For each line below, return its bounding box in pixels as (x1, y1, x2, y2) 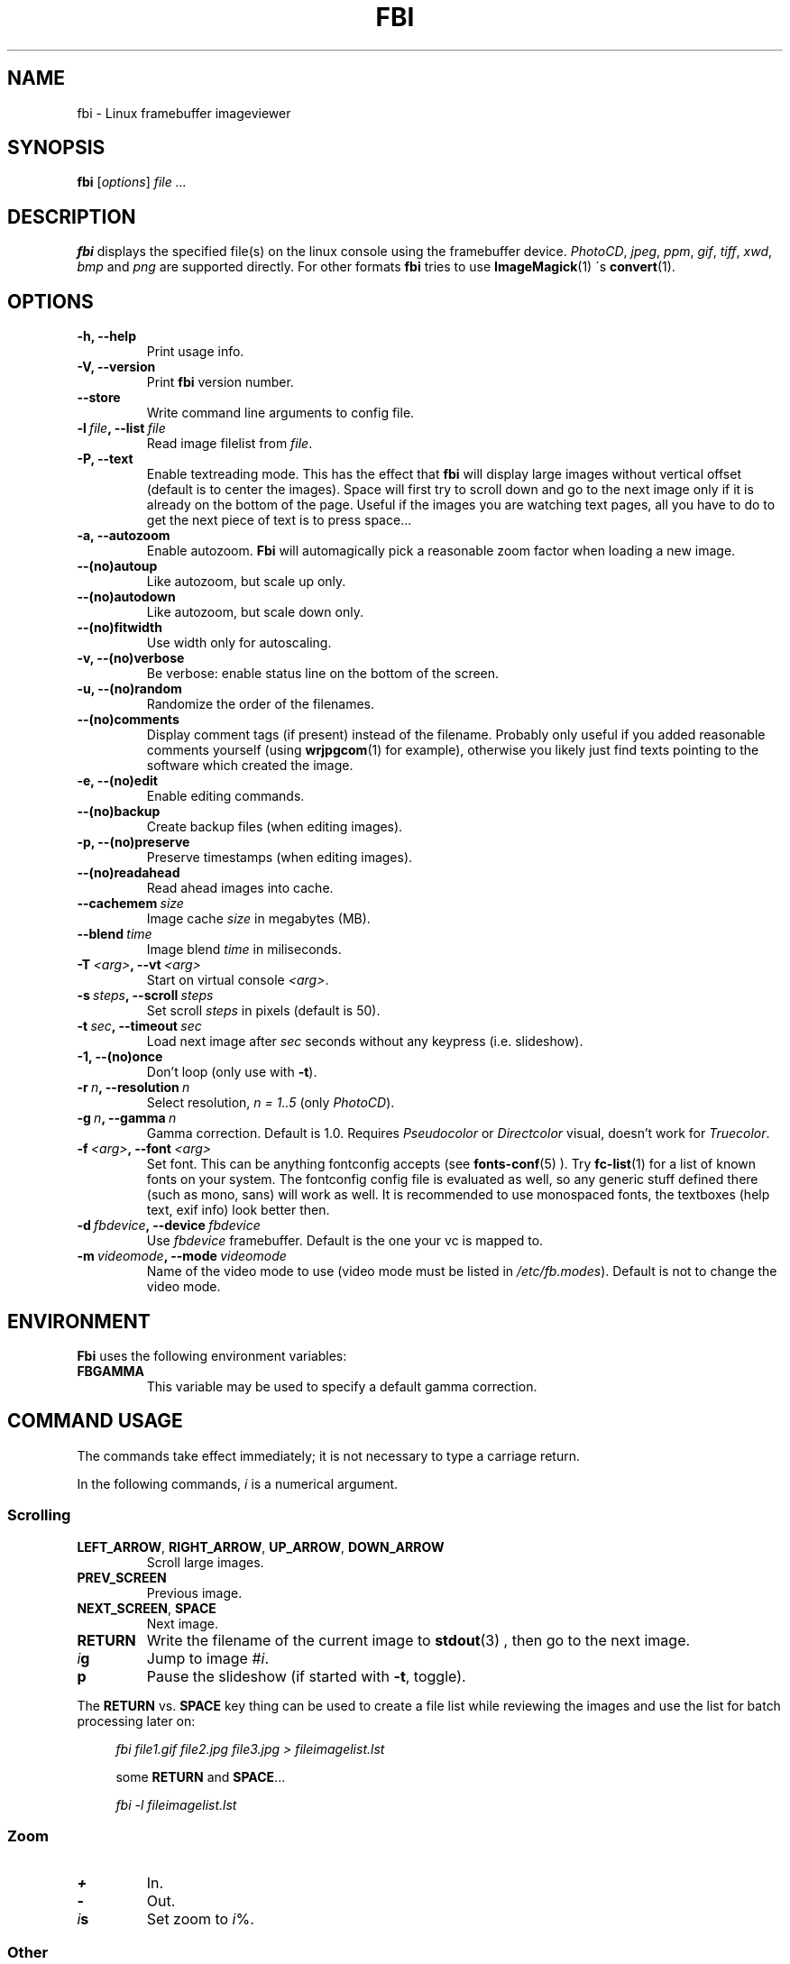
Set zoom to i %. (146, 1910, 254, 1929)
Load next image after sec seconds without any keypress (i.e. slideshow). (146, 1033, 583, 1050)
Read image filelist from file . (146, 436, 313, 452)
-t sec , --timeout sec (77, 1018, 202, 1034)
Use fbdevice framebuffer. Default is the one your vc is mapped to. (146, 1233, 544, 1249)
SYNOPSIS (7, 136, 106, 160)
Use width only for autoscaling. (146, 635, 332, 651)
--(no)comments (77, 711, 179, 728)
